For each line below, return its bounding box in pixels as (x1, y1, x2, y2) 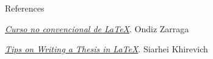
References (5, 2, 45, 14)
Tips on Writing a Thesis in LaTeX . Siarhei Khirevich (5, 43, 208, 55)
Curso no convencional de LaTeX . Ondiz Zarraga (5, 22, 189, 35)
